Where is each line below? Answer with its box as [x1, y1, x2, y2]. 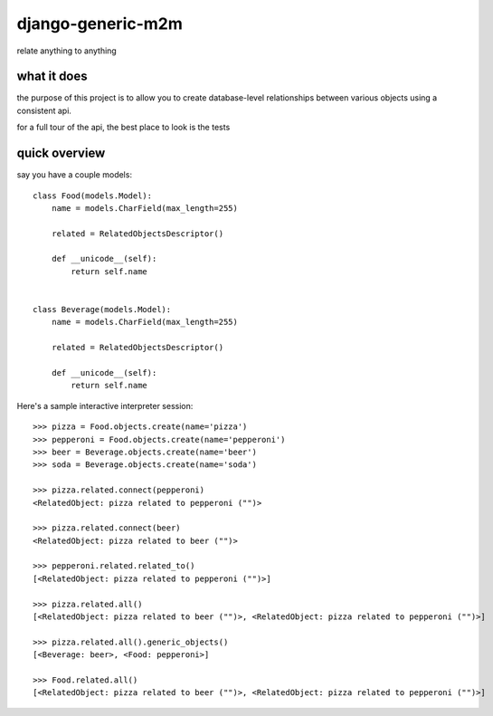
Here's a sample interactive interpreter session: [16, 400, 194, 411]
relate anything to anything [16, 45, 117, 56]
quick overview [16, 146, 106, 161]
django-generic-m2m [16, 14, 183, 33]
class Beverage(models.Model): [33, 304, 172, 315]
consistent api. [16, 105, 72, 116]
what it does [16, 69, 88, 84]
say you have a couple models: [16, 169, 133, 180]
